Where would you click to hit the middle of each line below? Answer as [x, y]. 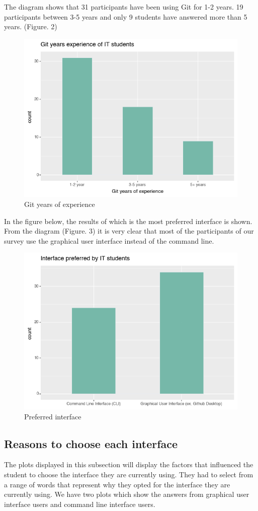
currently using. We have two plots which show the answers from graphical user [127, 494]
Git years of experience [60, 204]
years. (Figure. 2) [31, 26]
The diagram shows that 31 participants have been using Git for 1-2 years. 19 [124, 7]
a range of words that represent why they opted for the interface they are [117, 484]
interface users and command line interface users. [80, 504]
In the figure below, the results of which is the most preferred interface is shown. [128, 221]
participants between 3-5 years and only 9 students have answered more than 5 [126, 16]
